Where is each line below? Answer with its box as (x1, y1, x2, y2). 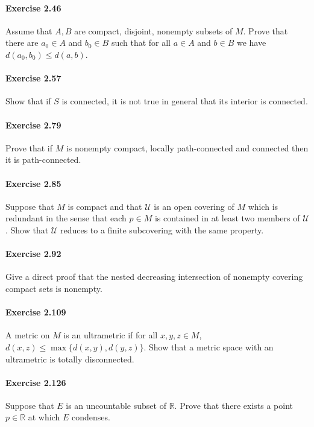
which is (248, 200, 278, 212)
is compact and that (68, 200, 142, 212)
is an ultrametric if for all (63, 329, 158, 341)
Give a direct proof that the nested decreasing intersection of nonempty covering (5, 270, 303, 283)
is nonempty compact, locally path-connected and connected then (66, 141, 309, 154)
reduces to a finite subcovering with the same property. (60, 223, 264, 236)
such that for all (111, 36, 171, 49)
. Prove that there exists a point (174, 399, 293, 411)
